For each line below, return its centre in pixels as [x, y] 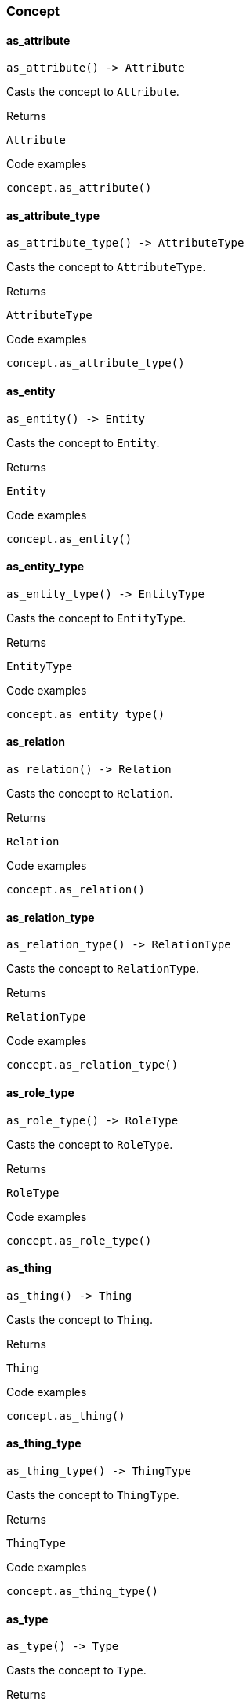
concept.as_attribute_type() [96, 363]
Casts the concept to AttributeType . [106, 267]
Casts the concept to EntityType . [96, 618]
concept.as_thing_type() [82, 1591]
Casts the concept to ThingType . [93, 1494]
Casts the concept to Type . [76, 1670]
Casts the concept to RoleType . [90, 1144]
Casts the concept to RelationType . [103, 969]
